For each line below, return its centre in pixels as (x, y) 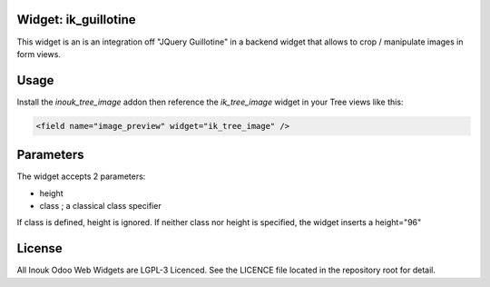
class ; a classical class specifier (101, 206)
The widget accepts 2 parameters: (81, 176)
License (39, 248)
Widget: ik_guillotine (76, 20)
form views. (39, 54)
